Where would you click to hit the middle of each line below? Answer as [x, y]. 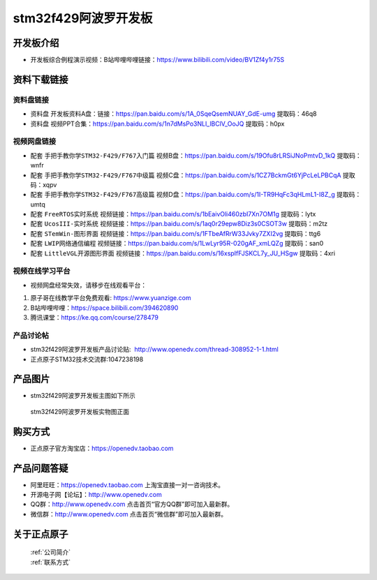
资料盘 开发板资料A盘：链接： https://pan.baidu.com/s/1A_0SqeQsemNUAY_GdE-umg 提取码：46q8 [173, 114]
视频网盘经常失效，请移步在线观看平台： [88, 285]
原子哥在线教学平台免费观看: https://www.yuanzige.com [111, 298]
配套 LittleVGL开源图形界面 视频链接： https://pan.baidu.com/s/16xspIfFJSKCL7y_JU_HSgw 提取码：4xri [183, 253]
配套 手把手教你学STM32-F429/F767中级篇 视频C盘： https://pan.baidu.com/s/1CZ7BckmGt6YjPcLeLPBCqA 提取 [193, 175]
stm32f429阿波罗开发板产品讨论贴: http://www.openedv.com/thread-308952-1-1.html [154, 350]
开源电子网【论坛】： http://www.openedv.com [96, 495]
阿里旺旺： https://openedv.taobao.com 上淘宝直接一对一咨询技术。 [127, 484]
